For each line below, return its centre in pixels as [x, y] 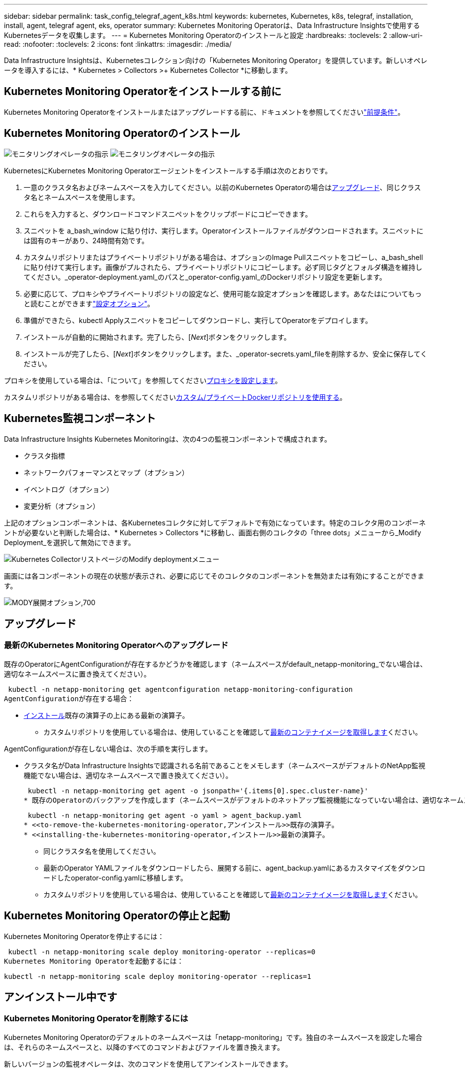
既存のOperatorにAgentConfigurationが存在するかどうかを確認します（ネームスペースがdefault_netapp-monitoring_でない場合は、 [216, 664]
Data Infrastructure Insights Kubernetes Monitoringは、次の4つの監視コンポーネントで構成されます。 [168, 439]
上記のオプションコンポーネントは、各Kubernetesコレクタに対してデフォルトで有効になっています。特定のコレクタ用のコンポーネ [215, 522]
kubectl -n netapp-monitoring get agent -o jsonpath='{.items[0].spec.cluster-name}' [198, 791]
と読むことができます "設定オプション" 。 [89, 303]
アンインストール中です [61, 997]
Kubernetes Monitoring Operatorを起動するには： [94, 961]
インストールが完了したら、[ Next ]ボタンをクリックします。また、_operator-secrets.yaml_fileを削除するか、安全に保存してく [226, 354]
